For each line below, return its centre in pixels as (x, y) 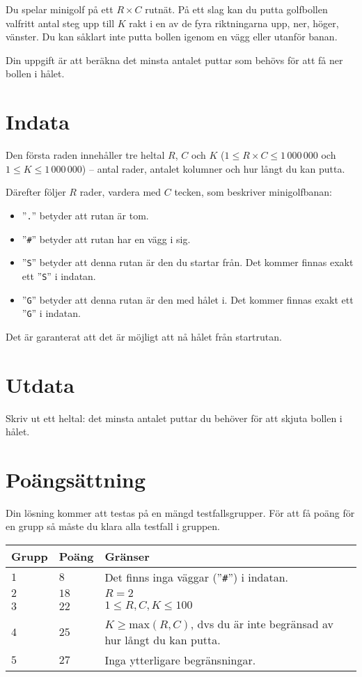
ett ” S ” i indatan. (59, 275)
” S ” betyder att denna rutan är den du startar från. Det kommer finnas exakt (188, 262)
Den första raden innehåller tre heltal (85, 155)
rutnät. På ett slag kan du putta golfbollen (236, 9)
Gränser (127, 557)
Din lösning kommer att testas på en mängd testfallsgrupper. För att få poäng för (180, 512)
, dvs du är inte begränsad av (262, 624)
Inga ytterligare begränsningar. (180, 660)
